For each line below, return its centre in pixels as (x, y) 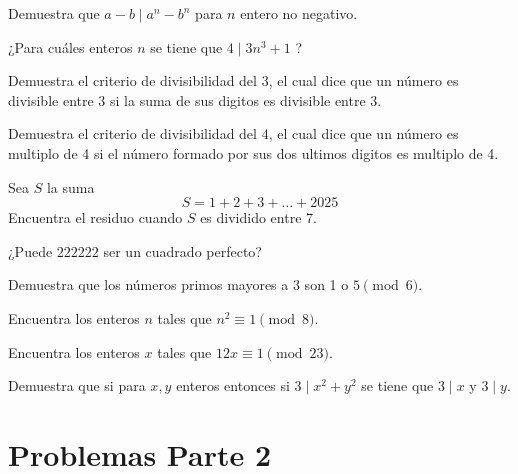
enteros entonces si (233, 385)
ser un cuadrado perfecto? (182, 250)
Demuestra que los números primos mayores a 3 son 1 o (178, 284)
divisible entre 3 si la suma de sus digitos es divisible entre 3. (195, 99)
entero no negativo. (299, 13)
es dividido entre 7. (258, 217)
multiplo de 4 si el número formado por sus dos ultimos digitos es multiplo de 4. (253, 152)
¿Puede (30, 250)
